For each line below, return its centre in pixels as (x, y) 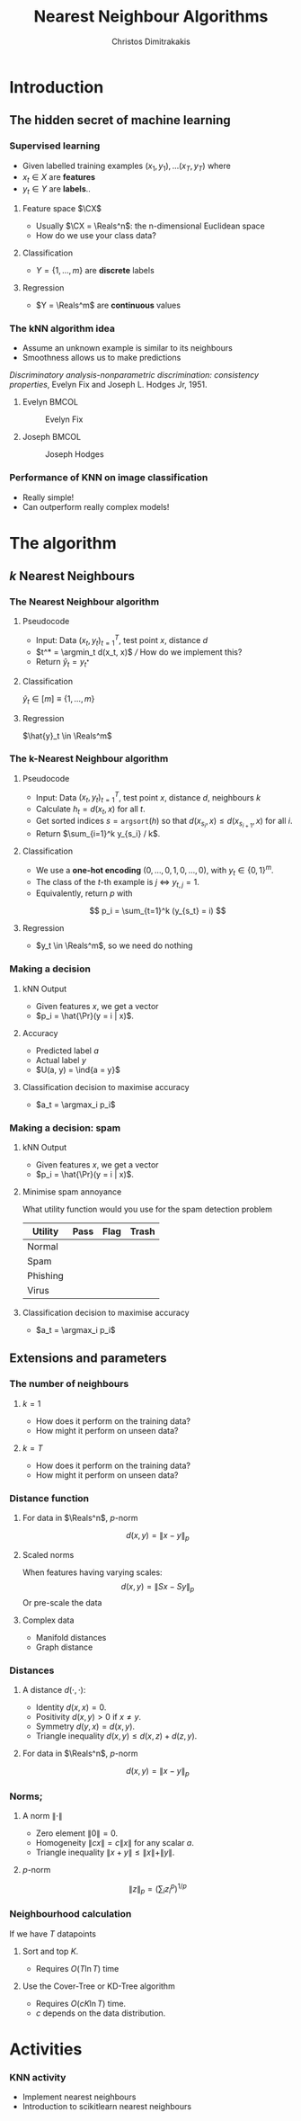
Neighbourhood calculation (71, 1914)
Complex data (48, 1620)
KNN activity (38, 2077)
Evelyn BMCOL (50, 402)
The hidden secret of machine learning (120, 120)
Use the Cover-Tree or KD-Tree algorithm (98, 1986)
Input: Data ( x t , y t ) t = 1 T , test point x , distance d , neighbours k (148, 797)
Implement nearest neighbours (79, 2097)
